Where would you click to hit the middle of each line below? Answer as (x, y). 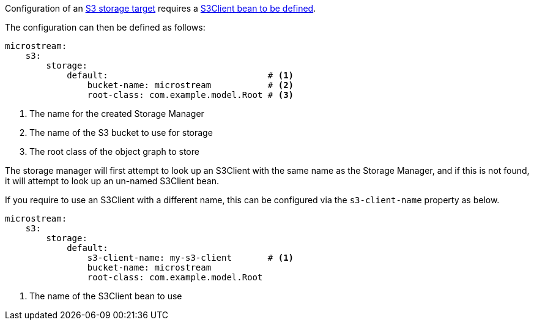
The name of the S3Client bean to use (106, 296)
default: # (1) (180, 75)
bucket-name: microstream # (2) (191, 85)
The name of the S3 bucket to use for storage (121, 133)
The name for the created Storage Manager (117, 114)
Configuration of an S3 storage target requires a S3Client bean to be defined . (161, 8)
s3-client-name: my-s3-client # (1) (191, 258)
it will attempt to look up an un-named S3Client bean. (112, 181)
